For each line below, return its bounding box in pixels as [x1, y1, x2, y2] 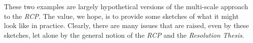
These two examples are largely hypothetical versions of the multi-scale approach [4, 1, 248, 11]
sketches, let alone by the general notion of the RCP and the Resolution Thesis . [4, 29, 244, 40]
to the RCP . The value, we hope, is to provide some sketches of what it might [4, 11, 239, 21]
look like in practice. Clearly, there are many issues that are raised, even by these [4, 20, 249, 30]
